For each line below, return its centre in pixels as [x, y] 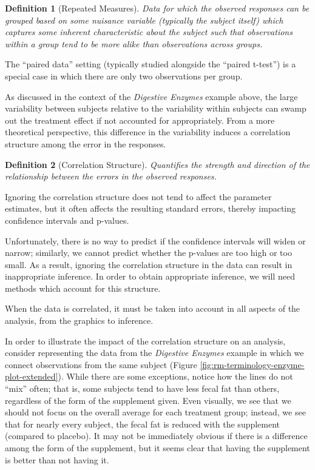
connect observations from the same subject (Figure [101, 364]
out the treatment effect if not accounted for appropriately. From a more [140, 120]
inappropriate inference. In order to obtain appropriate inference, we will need [150, 276]
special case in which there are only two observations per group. [124, 76]
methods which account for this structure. [83, 288]
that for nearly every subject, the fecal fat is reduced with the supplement [143, 424]
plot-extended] [32, 376]
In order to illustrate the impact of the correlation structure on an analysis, [145, 341]
